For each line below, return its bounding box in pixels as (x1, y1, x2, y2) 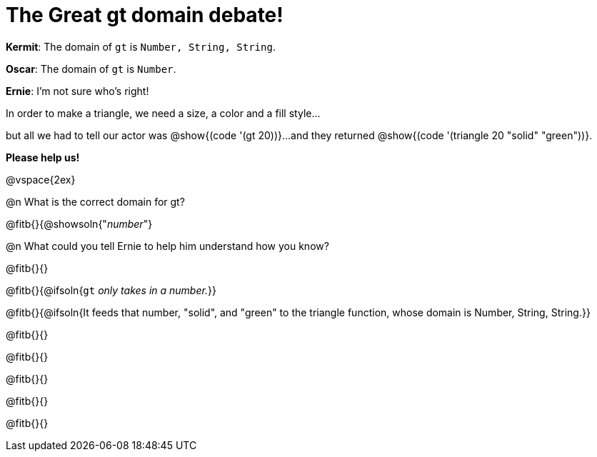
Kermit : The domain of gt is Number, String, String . (6, 40, 276, 53)
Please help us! (6, 151, 80, 164)
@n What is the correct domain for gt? (6, 195, 185, 208)
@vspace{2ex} (6, 173, 76, 186)
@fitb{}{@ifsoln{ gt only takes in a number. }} (6, 283, 216, 296)
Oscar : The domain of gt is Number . (6, 62, 176, 75)
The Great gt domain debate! (6, 3, 284, 27)
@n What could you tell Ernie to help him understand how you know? (6, 239, 329, 252)
